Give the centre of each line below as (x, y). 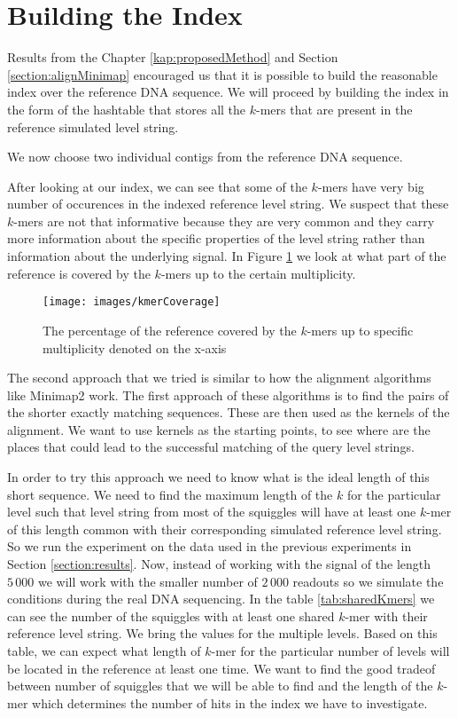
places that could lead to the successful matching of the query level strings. (211, 447)
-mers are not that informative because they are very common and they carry (224, 221)
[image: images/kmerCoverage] (132, 302)
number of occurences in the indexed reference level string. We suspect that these (228, 204)
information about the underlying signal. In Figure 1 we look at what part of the (227, 256)
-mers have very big (371, 186)
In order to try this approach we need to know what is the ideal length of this (218, 477)
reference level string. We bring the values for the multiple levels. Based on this (222, 633)
